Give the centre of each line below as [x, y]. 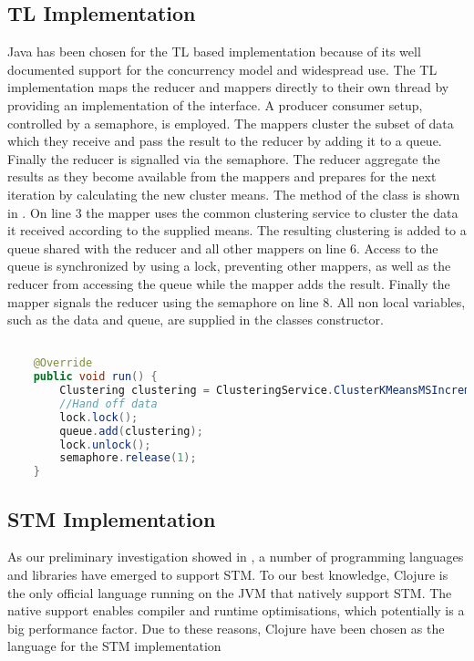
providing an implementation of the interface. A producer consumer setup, [215, 104]
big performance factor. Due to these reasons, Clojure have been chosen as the [226, 628]
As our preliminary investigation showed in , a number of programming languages [236, 557]
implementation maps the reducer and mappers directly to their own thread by [228, 87]
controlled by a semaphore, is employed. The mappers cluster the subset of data [231, 123]
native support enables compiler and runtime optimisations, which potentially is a [236, 610]
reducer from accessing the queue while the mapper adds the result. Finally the [229, 283]
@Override [63, 363]
